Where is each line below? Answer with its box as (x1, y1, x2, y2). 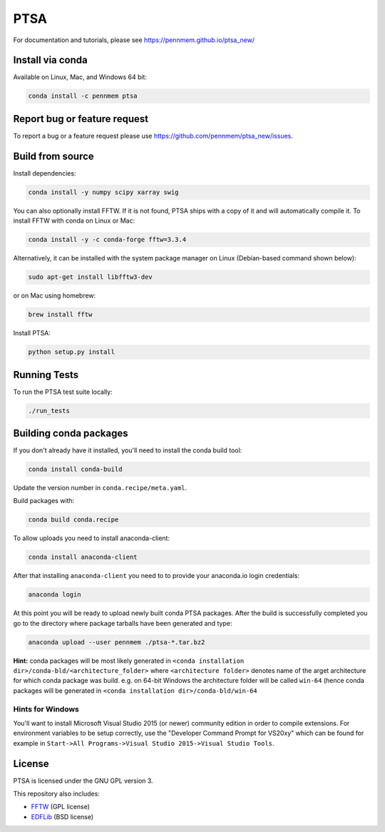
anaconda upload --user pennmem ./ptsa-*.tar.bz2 (28, 638, 205, 646)
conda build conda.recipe (28, 516, 119, 524)
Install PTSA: (13, 329, 51, 338)
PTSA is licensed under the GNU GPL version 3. (13, 776, 153, 785)
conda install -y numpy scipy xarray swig (28, 188, 179, 196)
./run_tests (28, 407, 71, 415)
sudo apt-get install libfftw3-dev (28, 273, 153, 281)
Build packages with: (13, 497, 75, 505)
